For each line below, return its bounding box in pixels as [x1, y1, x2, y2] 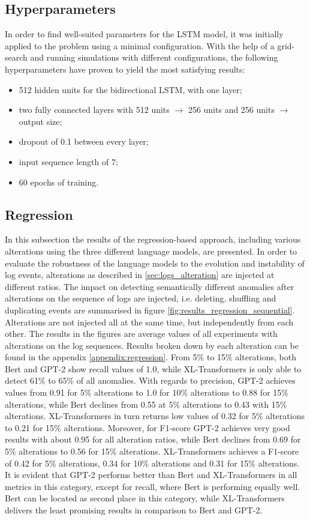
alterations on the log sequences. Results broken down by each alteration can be [5, 339, 299, 351]
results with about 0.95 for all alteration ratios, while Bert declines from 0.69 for [5, 433, 301, 446]
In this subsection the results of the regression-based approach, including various [5, 233, 301, 246]
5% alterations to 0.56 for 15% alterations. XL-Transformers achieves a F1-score [5, 445, 299, 458]
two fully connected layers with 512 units [19, 103, 170, 116]
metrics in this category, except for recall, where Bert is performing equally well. [5, 480, 300, 492]
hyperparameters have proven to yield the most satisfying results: [5, 62, 245, 75]
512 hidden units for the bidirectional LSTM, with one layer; [19, 83, 242, 95]
